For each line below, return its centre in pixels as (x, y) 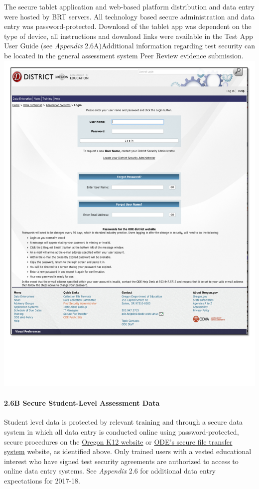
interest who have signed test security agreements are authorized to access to (121, 461)
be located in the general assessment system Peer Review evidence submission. (124, 55)
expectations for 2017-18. (42, 480)
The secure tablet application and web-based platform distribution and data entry (129, 6)
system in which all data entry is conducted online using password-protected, (122, 432)
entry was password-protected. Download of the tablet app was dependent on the (128, 26)
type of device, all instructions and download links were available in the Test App (129, 36)
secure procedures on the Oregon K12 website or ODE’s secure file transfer (118, 441)
